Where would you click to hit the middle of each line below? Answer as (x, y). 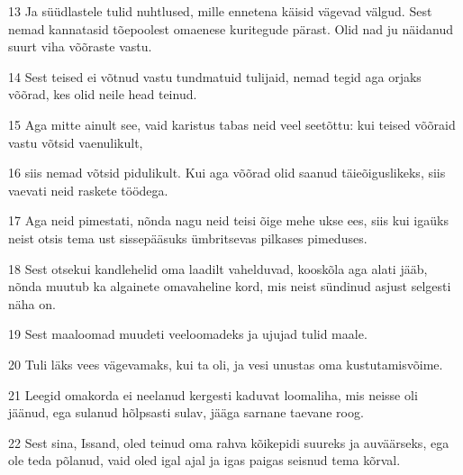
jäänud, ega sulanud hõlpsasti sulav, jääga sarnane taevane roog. (186, 412)
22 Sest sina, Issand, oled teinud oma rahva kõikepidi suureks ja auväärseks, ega (229, 442)
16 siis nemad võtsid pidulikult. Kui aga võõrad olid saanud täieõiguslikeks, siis (227, 173)
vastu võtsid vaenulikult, (76, 142)
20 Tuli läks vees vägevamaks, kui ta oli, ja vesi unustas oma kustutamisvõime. (226, 364)
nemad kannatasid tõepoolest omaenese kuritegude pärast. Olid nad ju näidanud (231, 28)
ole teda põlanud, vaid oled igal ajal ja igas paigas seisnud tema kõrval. (204, 460)
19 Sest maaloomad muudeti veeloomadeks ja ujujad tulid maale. (188, 334)
